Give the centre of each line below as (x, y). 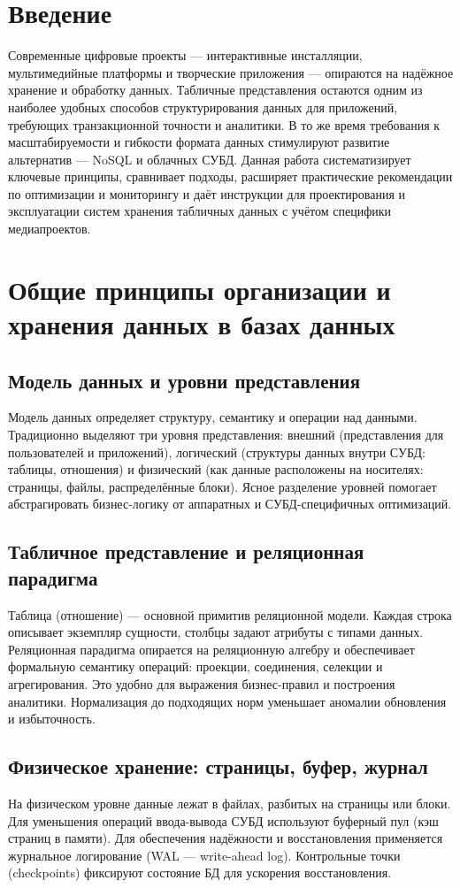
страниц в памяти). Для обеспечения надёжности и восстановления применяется (226, 838)
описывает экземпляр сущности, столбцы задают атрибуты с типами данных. (216, 632)
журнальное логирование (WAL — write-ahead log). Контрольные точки (204, 855)
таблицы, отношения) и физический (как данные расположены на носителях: (216, 469)
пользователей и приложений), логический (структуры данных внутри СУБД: (217, 452)
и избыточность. (52, 719)
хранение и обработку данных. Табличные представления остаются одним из (215, 90)
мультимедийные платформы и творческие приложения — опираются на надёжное (231, 72)
